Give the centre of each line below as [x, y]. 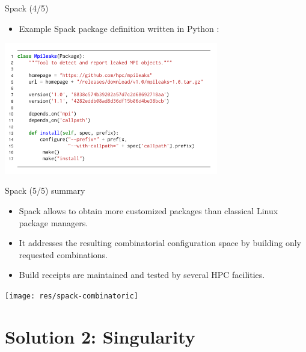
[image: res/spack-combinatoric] [72, 296]
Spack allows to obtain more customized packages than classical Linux [148, 210]
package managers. [54, 222]
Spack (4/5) [27, 8]
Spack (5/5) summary [45, 190]
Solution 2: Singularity [100, 336]
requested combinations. [63, 254]
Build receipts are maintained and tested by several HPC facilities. [142, 275]
